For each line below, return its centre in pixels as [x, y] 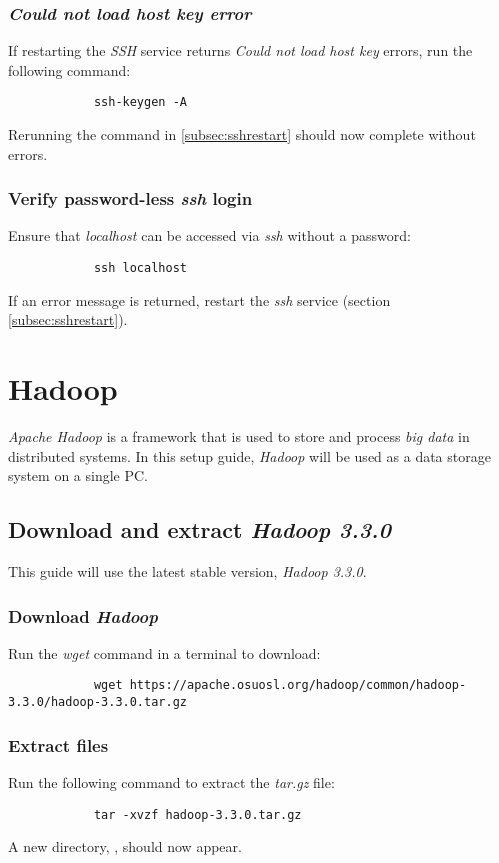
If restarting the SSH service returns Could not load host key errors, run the [240, 50]
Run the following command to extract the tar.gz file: [171, 781]
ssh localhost [140, 268]
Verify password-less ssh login [130, 198]
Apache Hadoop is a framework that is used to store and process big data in [239, 436]
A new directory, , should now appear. [125, 846]
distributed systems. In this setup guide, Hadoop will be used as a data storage [249, 455]
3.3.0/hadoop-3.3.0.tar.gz [97, 702]
